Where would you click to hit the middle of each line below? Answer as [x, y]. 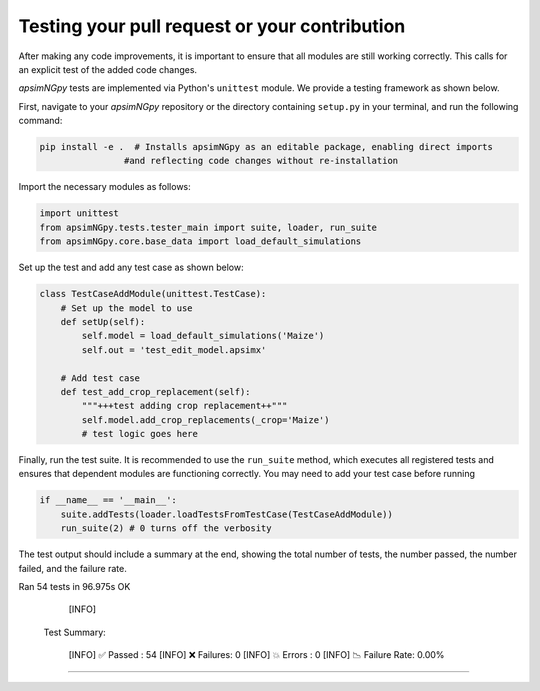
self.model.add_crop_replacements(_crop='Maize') [205, 419]
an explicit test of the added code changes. [108, 69]
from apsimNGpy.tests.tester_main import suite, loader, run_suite [208, 227]
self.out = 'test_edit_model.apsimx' [174, 349]
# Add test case [100, 378]
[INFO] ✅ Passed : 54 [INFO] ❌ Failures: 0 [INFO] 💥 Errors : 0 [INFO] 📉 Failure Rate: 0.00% [256, 655]
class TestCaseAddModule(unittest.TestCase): [153, 294]
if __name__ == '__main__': [108, 500]
